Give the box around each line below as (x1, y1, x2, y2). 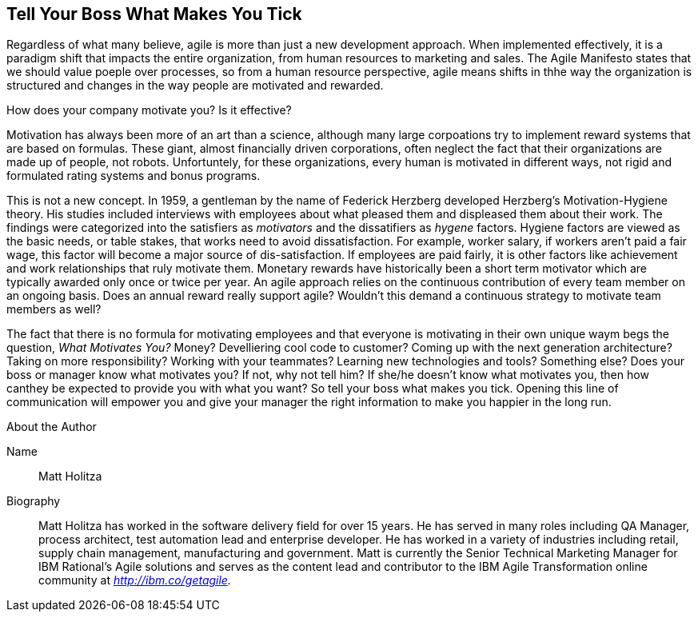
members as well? (6, 302, 102, 317)
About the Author (6, 420, 97, 434)
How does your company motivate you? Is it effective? (6, 103, 292, 118)
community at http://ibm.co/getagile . (38, 573, 231, 588)
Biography (6, 494, 61, 508)
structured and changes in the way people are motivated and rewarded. (6, 78, 384, 93)
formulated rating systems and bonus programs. (6, 169, 261, 183)
